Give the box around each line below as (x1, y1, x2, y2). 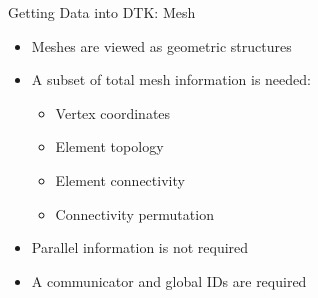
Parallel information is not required (31, 237, 249, 258)
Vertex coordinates (55, 102, 171, 123)
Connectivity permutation (55, 203, 214, 224)
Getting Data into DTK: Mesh (8, 2, 196, 22)
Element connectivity (55, 169, 185, 190)
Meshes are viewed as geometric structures (31, 35, 292, 56)
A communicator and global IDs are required (31, 270, 307, 291)
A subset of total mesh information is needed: (31, 69, 311, 90)
